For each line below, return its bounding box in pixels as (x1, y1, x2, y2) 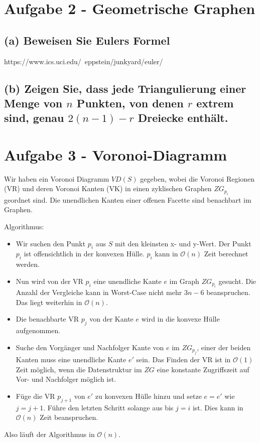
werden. (16, 259, 40, 269)
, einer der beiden (197, 342, 251, 352)
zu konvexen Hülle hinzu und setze (95, 391, 202, 401)
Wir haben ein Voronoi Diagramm (4, 173, 109, 184)
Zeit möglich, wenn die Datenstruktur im (16, 364, 142, 374)
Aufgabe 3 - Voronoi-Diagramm (4, 144, 227, 165)
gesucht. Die (218, 275, 256, 286)
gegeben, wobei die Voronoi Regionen (140, 173, 255, 184)
